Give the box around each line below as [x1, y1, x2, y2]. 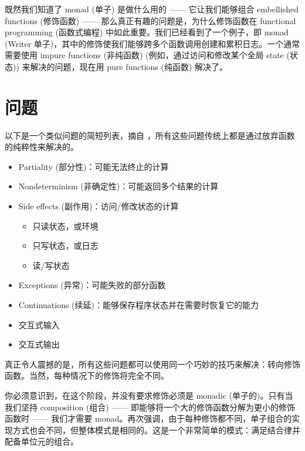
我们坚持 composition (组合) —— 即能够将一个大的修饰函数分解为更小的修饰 [5, 400, 296, 413]
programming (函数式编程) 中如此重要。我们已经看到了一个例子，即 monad [5, 26, 289, 38]
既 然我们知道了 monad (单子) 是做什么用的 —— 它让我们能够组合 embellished [5, 3, 299, 15]
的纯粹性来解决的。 [5, 141, 79, 153]
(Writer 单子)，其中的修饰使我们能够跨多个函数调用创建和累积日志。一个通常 [5, 37, 300, 49]
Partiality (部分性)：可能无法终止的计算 [18, 160, 169, 172]
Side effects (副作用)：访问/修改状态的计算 [18, 200, 179, 212]
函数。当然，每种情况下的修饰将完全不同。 [5, 369, 169, 382]
